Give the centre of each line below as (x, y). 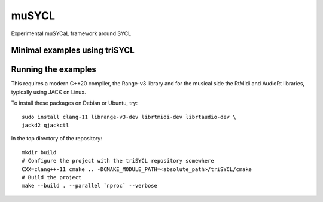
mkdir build (39, 152)
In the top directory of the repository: (57, 139)
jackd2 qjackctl (45, 125)
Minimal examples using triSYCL (73, 51)
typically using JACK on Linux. (48, 92)
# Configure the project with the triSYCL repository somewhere (118, 161)
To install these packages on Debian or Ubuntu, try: (74, 103)
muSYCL (33, 16)
